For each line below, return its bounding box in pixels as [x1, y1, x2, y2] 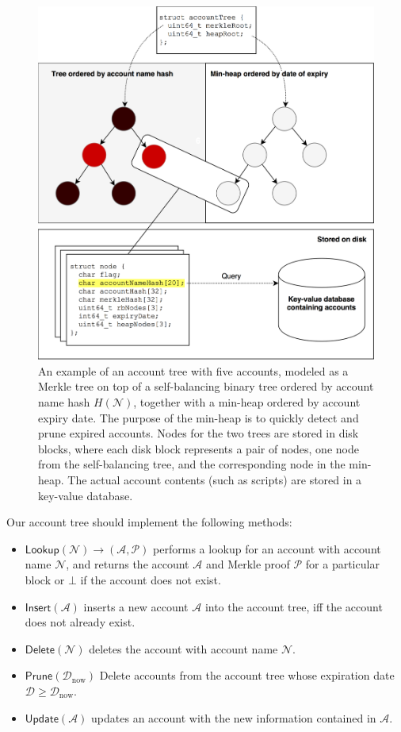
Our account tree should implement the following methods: [6, 514, 292, 530]
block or [25, 572, 65, 588]
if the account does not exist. [80, 572, 221, 588]
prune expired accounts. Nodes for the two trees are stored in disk [38, 425, 359, 441]
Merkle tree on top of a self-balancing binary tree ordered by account [38, 378, 374, 395]
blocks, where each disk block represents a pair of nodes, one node [38, 440, 359, 457]
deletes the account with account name [89, 640, 278, 657]
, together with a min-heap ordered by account [133, 394, 361, 410]
